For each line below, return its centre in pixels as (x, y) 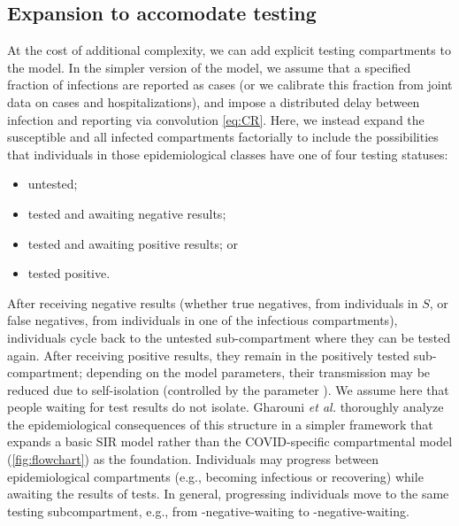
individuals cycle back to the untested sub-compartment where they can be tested (229, 337)
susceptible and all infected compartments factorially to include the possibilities (223, 137)
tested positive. (69, 273)
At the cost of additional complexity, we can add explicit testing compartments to (229, 50)
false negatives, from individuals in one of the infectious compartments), (203, 320)
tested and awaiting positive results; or (133, 243)
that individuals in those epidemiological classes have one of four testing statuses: (228, 154)
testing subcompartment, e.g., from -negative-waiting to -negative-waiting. (208, 511)
